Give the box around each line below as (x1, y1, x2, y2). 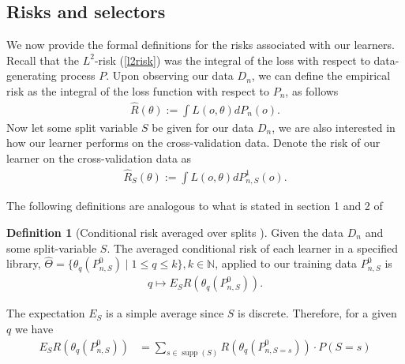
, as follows (285, 82, 339, 99)
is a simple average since (106, 305, 224, 321)
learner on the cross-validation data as (6, 150, 192, 167)
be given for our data (152, 118, 254, 135)
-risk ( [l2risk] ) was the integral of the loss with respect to (94, 51, 370, 68)
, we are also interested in (272, 118, 396, 135)
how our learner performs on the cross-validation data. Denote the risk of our (6, 134, 381, 151)
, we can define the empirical (251, 67, 391, 84)
